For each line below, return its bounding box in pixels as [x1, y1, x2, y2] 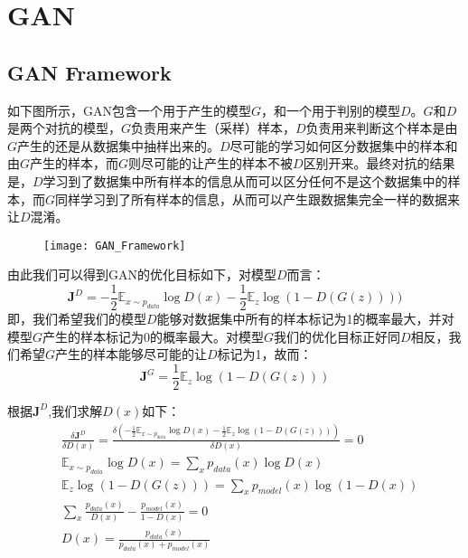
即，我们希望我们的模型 [7, 309, 146, 328]
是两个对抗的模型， [7, 118, 121, 137]
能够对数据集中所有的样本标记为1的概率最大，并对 [156, 309, 454, 328]
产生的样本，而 [30, 154, 119, 173]
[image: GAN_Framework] [43, 239, 186, 252]
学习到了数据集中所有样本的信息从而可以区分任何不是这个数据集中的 [42, 171, 448, 190]
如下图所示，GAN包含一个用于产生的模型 [7, 100, 251, 119]
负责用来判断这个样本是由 [305, 118, 458, 137]
